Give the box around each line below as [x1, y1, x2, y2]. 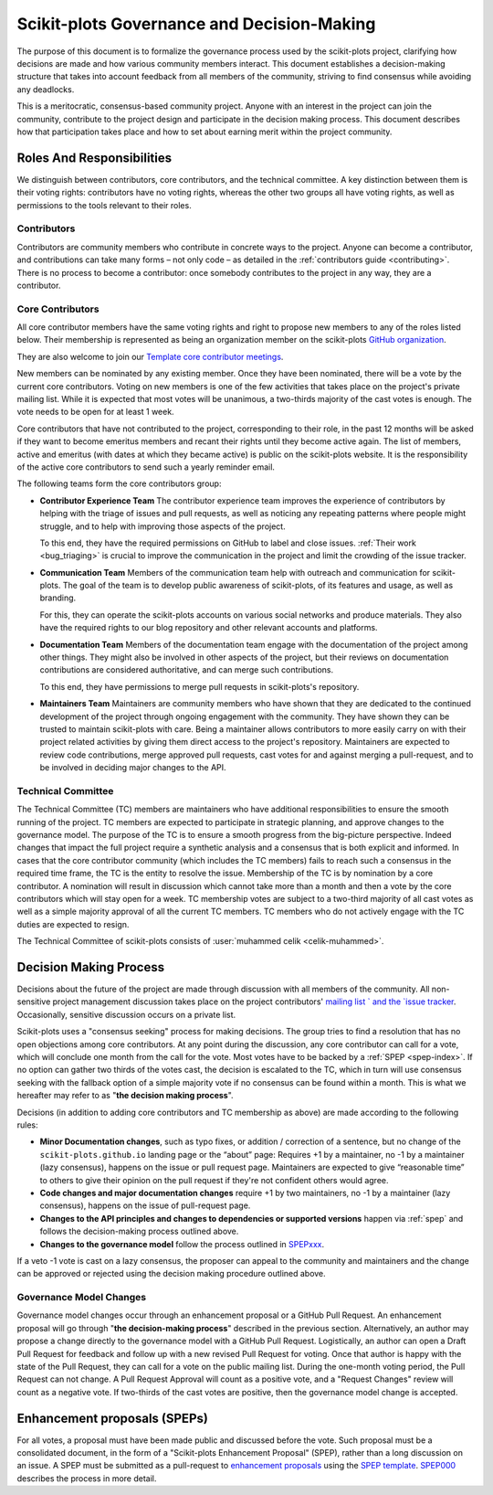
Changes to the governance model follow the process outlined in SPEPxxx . [39, 1238, 325, 1249]
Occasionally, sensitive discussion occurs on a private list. [16, 1009, 236, 1020]
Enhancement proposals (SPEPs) [16, 1410, 209, 1426]
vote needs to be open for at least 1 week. [16, 407, 174, 418]
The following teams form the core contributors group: [16, 478, 222, 489]
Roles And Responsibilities [16, 150, 173, 165]
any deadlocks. [16, 83, 75, 95]
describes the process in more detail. [16, 1472, 157, 1484]
